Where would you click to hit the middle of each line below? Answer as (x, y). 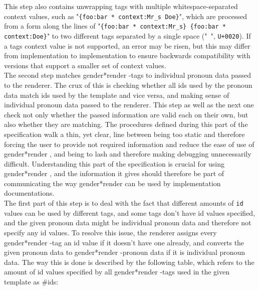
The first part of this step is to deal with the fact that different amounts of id (124, 203)
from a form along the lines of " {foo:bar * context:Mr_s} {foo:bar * (115, 26)
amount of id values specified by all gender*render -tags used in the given (117, 272)
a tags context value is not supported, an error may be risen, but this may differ (127, 45)
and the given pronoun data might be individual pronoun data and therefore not (128, 223)
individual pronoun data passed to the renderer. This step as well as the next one (129, 105)
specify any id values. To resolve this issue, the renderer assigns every (110, 232)
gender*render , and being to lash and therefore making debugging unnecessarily (128, 154)
